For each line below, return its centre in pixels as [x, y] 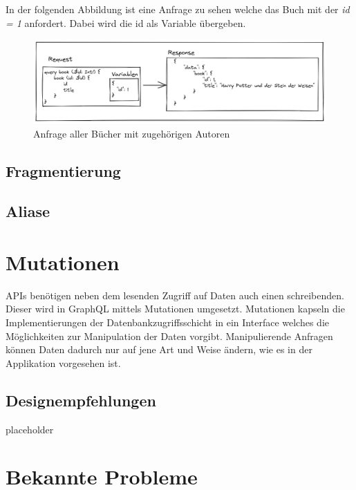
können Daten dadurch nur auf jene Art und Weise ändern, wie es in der [159, 349]
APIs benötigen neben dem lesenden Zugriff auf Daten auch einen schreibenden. [175, 295]
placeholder [30, 429]
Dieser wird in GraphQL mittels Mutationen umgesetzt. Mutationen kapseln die [175, 309]
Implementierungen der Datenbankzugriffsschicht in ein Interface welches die [167, 322]
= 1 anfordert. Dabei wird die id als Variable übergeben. [126, 22]
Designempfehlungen [81, 400]
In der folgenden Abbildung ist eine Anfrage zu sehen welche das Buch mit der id [178, 9]
